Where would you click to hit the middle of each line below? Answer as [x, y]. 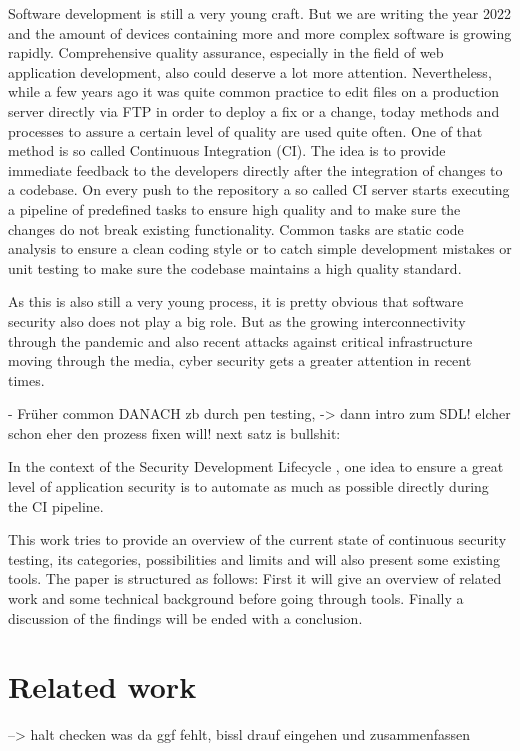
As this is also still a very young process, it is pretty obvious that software [236, 301]
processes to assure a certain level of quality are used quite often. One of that [245, 130]
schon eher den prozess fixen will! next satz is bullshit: [174, 432]
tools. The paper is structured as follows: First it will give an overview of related [255, 578]
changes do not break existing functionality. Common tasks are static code [236, 228]
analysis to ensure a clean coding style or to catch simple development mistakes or [260, 248]
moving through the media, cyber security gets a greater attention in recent [240, 360]
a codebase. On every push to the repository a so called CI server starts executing [259, 189]
